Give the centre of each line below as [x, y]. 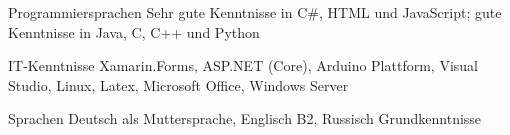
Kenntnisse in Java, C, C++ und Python [134, 31]
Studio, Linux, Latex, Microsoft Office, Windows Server [178, 84]
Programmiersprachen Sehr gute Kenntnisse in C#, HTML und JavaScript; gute [255, 12]
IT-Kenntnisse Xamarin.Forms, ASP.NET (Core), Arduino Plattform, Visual [243, 65]
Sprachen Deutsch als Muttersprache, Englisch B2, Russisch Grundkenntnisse [245, 118]
